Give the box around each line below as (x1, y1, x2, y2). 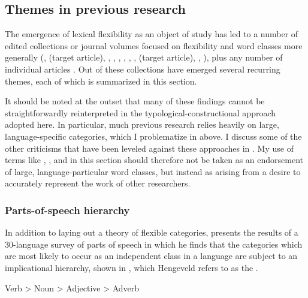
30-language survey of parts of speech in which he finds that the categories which (5, 237, 303, 250)
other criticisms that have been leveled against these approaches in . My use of (5, 142, 294, 154)
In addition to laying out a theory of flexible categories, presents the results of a (5, 226, 298, 239)
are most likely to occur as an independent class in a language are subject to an (5, 249, 298, 262)
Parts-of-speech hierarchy (5, 202, 130, 217)
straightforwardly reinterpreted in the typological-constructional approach (5, 106, 276, 119)
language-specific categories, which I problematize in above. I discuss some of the (5, 130, 302, 142)
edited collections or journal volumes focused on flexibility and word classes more (5, 39, 303, 52)
